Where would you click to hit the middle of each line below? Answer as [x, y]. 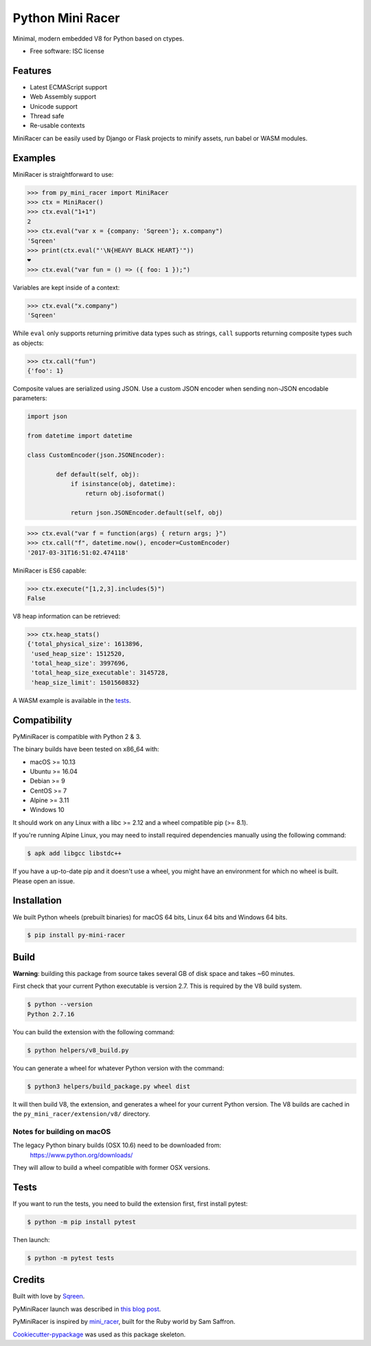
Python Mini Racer [66, 18]
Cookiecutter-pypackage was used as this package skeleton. [99, 1334]
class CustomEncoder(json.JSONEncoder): [96, 455]
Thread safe [47, 116]
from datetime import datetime [80, 436]
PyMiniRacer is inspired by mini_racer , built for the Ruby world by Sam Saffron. [124, 1322]
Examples [34, 158]
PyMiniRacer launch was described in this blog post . [87, 1309]
